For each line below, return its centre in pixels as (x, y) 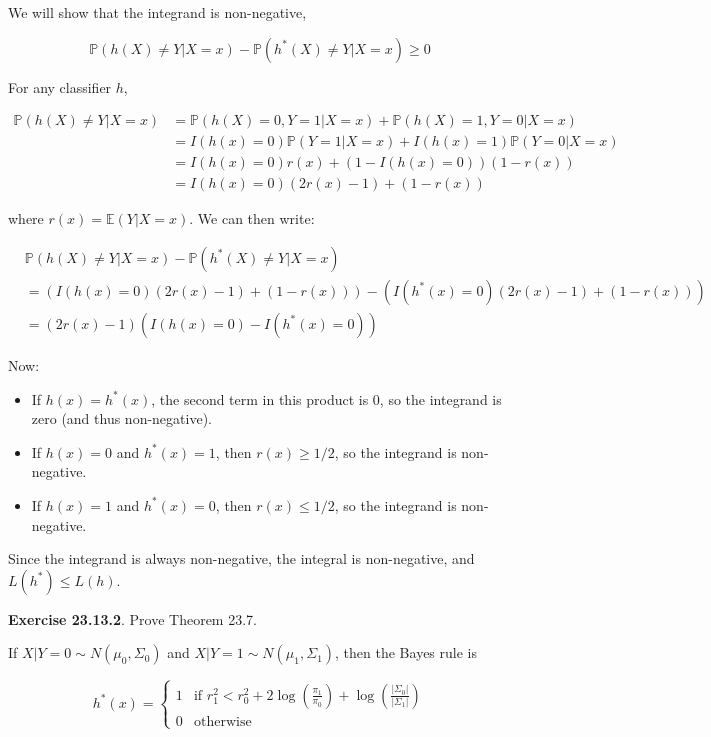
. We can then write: (252, 218)
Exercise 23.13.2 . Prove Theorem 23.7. (132, 618)
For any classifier (60, 86)
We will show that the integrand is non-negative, (157, 12)
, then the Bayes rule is (406, 652)
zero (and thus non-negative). (121, 418)
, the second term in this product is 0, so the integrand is (326, 398)
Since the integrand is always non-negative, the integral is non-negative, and (241, 558)
